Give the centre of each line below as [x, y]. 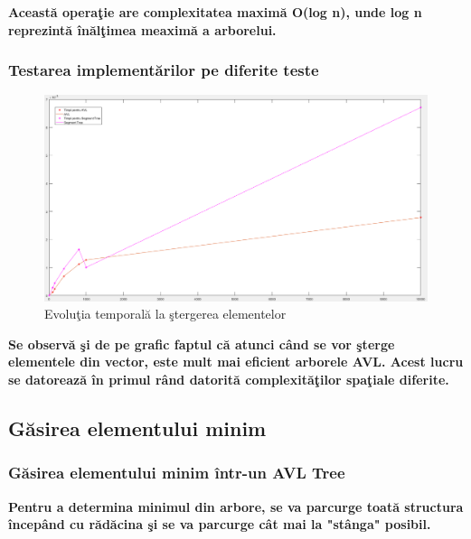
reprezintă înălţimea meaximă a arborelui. [142, 29]
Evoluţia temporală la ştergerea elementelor [165, 314]
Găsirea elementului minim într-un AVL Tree [177, 473]
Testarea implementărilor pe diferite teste [164, 70]
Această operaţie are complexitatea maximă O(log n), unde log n [215, 12]
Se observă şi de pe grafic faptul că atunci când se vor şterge [202, 344]
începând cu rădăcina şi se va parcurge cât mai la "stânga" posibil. [220, 524]
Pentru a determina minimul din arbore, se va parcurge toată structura [236, 506]
